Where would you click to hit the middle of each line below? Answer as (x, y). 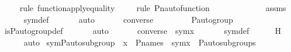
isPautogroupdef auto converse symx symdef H (143, 31)
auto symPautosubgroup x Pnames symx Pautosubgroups (140, 42)
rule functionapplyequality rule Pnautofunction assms (153, 8)
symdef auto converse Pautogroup (128, 19)
